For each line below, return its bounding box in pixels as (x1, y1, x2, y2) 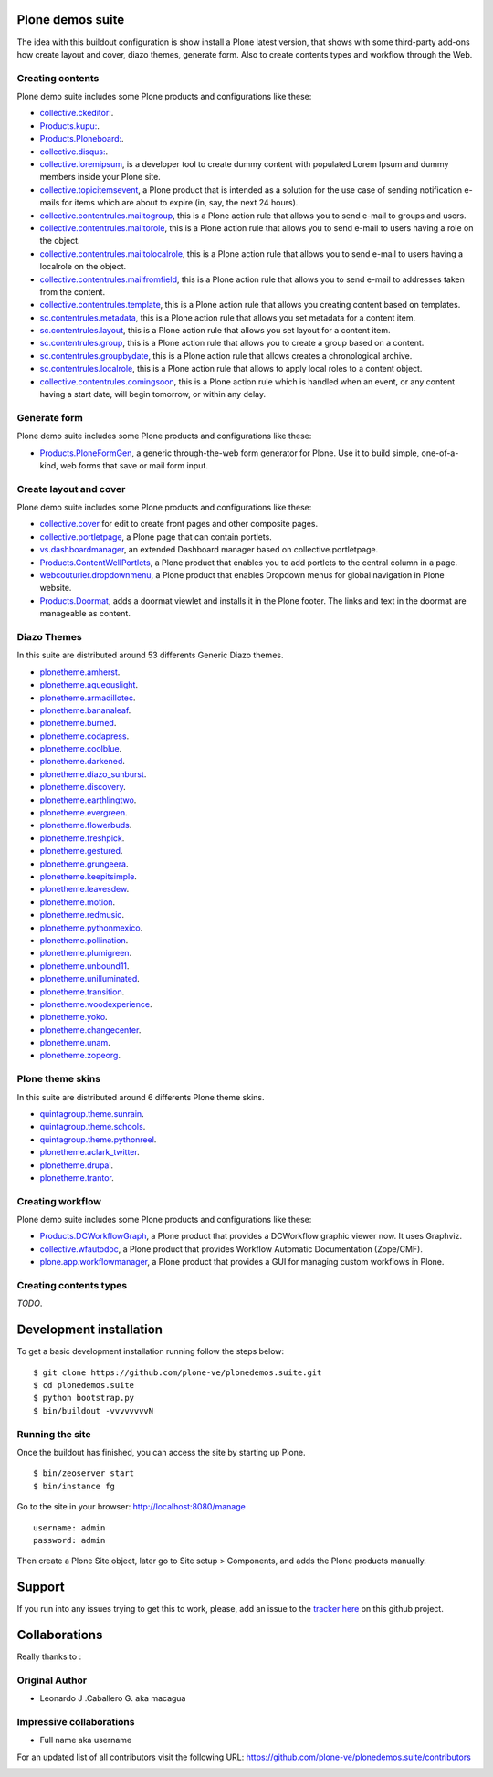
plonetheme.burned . (39, 718, 117, 729)
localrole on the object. (39, 261, 127, 272)
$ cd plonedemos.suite (33, 1380, 135, 1391)
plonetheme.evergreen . (39, 807, 128, 818)
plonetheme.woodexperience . (39, 998, 152, 1009)
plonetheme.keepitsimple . (39, 871, 137, 881)
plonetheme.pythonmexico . (39, 922, 143, 933)
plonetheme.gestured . (39, 846, 123, 857)
